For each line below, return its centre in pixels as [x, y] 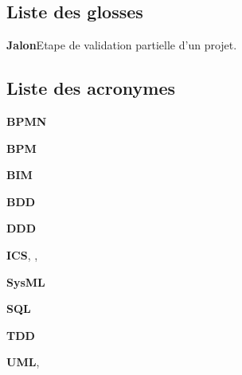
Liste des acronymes [91, 88]
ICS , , [22, 254]
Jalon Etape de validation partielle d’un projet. [122, 45]
